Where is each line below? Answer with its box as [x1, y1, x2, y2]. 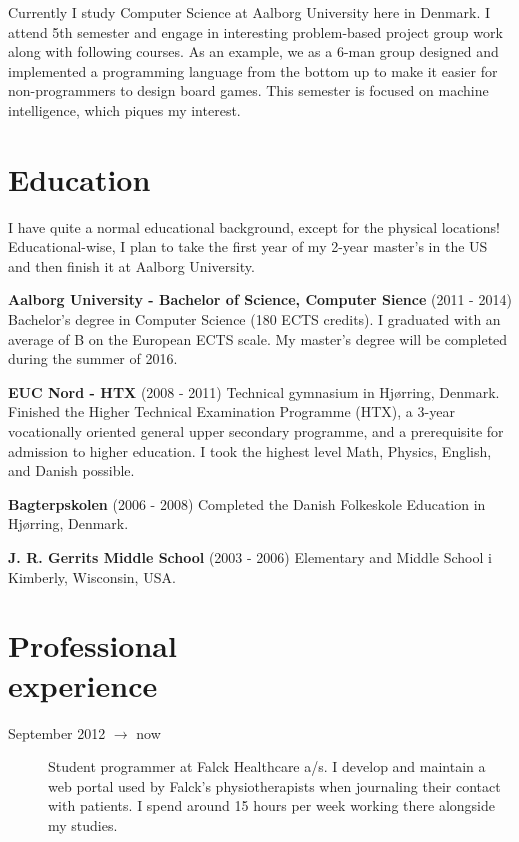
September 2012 [8, 722, 106, 743]
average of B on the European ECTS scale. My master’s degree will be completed [8, 328, 508, 349]
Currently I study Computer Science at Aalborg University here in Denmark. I [8, 2, 491, 22]
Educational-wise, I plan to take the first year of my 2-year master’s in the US [8, 236, 488, 257]
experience [8, 664, 158, 705]
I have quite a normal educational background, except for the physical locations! [8, 216, 500, 237]
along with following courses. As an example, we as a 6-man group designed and [8, 41, 499, 62]
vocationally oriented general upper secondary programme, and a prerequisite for [8, 421, 504, 442]
